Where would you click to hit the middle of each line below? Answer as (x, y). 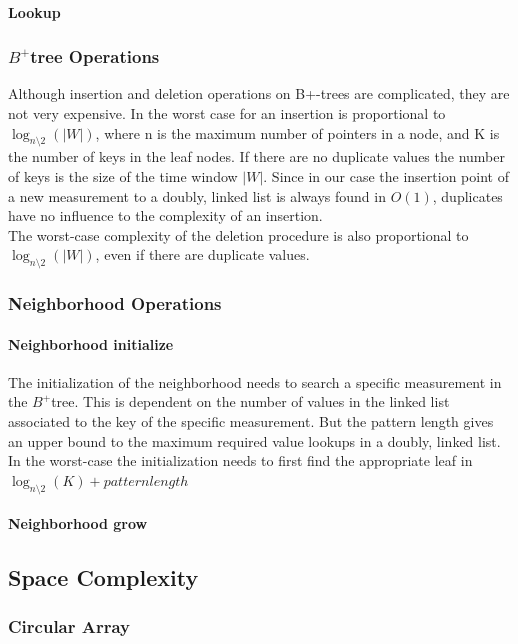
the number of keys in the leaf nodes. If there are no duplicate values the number (256, 156)
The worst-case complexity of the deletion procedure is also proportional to (238, 234)
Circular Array (69, 626)
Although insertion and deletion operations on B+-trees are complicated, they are (259, 93)
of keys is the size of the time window (123, 175)
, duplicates (467, 195)
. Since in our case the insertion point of (386, 175)
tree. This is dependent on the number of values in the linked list (250, 401)
